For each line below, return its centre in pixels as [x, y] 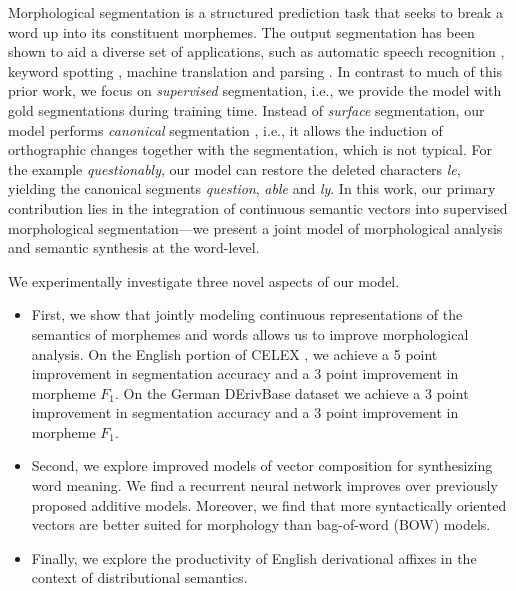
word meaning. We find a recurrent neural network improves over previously [264, 485]
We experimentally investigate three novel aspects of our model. [204, 280]
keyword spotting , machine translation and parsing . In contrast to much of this [255, 70]
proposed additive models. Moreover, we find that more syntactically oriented [269, 504]
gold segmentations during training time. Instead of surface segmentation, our [246, 109]
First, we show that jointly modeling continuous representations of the [247, 314]
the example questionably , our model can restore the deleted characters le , [234, 168]
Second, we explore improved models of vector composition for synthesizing [262, 465]
